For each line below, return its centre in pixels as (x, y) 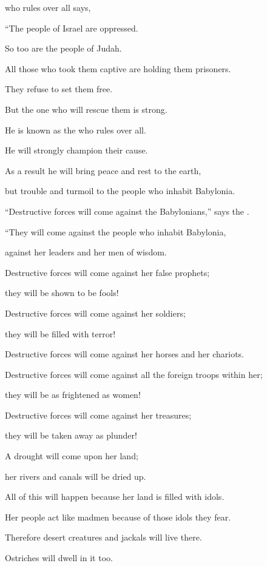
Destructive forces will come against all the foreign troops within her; (134, 374)
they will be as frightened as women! (73, 395)
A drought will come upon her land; (72, 456)
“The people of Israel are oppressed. (72, 28)
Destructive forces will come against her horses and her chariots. (125, 354)
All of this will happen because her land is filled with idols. (115, 497)
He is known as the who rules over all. (76, 130)
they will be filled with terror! (60, 333)
